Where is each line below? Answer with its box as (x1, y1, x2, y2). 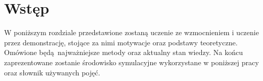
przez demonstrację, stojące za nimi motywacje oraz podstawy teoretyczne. (4, 37, 238, 47)
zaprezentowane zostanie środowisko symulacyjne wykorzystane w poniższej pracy (4, 57, 259, 67)
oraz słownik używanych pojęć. (4, 67, 100, 77)
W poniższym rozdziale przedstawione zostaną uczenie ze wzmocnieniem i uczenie (4, 27, 259, 38)
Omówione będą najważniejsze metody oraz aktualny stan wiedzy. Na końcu (4, 47, 243, 58)
